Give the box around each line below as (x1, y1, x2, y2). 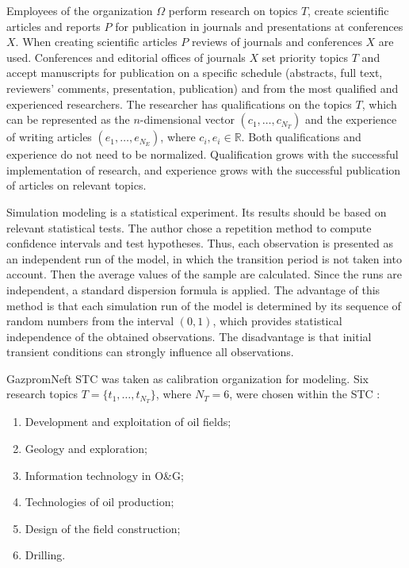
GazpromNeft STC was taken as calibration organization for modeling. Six (6, 370, 369, 386)
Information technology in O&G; (25, 466, 184, 483)
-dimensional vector (140, 111, 235, 128)
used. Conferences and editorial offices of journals (6, 48, 246, 65)
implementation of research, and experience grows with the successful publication (6, 161, 401, 178)
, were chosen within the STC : (229, 386, 380, 402)
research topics (6, 386, 78, 402)
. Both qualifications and (241, 129, 361, 145)
